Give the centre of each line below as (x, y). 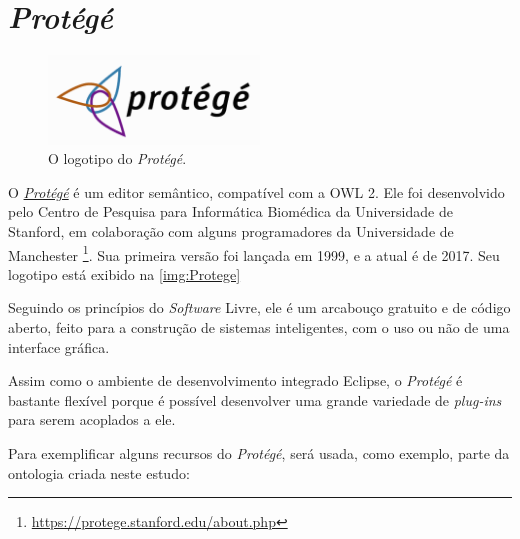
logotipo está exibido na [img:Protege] (124, 273)
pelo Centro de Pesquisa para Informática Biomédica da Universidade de (230, 211)
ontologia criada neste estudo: (99, 472)
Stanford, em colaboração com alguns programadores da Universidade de (231, 230)
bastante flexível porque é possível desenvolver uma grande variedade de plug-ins (255, 399)
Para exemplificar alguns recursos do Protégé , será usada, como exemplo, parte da (259, 452)
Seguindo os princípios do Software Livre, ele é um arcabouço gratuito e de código (259, 307)
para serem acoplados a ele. (92, 419)
